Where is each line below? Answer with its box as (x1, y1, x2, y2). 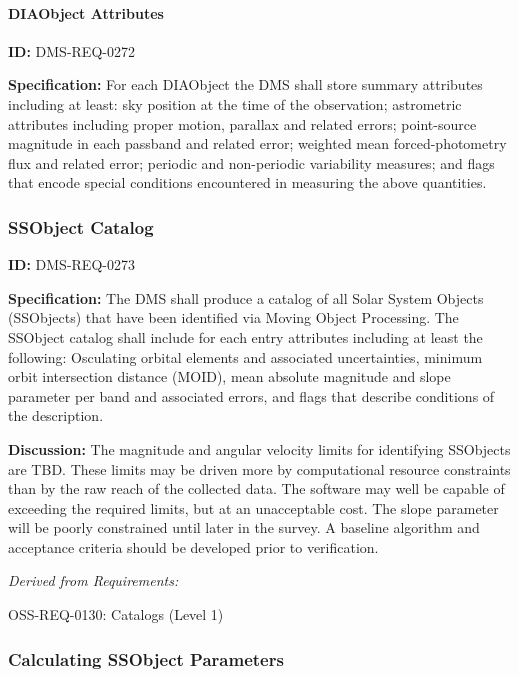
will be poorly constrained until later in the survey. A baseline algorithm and (8, 517, 480, 538)
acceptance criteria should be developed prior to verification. (8, 536, 379, 557)
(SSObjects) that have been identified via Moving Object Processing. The (8, 307, 459, 328)
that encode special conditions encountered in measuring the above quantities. (8, 172, 487, 193)
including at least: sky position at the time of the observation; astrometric (8, 93, 462, 114)
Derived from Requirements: (8, 570, 179, 591)
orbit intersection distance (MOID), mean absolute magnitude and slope (8, 366, 451, 387)
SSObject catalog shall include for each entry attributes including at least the (8, 326, 483, 347)
